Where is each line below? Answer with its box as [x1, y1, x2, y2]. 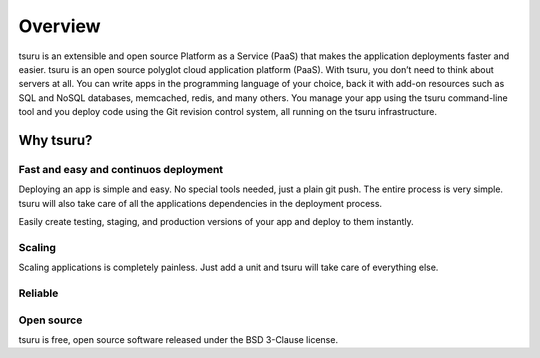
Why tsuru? [18, 131, 93, 149]
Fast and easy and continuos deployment [18, 162, 224, 176]
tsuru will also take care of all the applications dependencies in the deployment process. [18, 197, 383, 209]
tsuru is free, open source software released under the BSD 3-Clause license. [18, 333, 339, 345]
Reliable [18, 286, 59, 300]
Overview [18, 15, 101, 37]
